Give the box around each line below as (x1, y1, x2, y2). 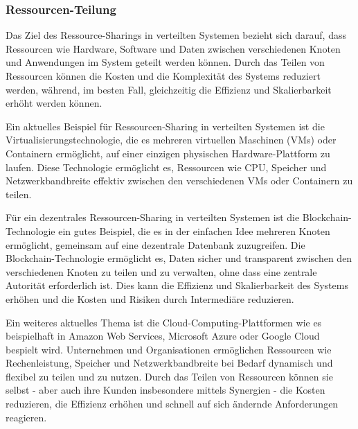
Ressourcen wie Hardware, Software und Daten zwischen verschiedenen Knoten (6, 41, 341, 55)
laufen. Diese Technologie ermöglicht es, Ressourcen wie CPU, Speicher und (6, 159, 327, 174)
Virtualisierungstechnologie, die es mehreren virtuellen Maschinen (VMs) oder (6, 132, 337, 147)
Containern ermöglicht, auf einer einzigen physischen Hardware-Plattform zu (6, 146, 330, 160)
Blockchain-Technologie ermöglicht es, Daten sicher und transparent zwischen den (6, 251, 352, 265)
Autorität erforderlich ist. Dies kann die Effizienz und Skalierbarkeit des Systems (6, 278, 348, 292)
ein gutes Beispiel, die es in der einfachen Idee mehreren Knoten (58, 223, 330, 238)
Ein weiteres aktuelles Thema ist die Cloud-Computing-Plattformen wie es (6, 315, 322, 329)
